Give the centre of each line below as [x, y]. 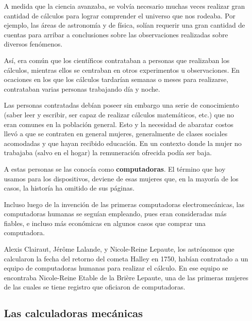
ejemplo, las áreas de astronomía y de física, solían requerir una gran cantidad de [125, 25]
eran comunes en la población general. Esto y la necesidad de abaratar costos [119, 124]
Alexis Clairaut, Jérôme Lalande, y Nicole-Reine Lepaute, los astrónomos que [119, 249]
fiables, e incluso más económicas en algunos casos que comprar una [105, 223]
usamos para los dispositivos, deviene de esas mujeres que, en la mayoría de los [121, 178]
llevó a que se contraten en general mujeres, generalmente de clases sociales [116, 134]
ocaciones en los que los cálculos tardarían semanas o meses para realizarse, [116, 79]
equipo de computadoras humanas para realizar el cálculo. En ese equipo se [116, 268]
